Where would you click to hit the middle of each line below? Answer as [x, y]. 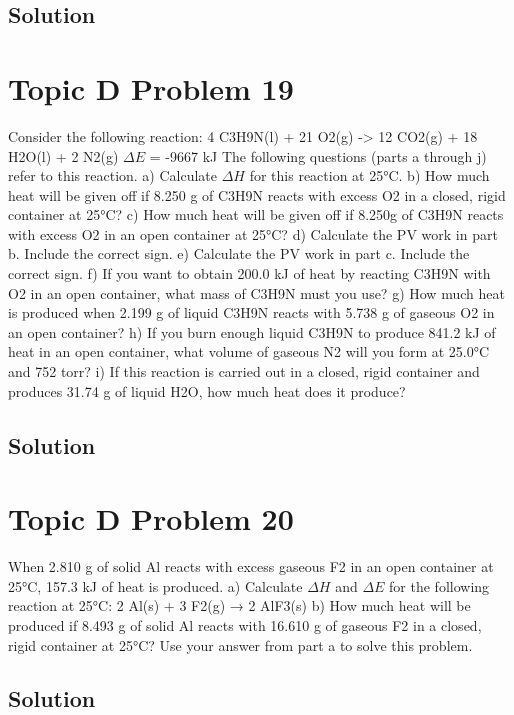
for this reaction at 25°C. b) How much [369, 175]
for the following [439, 585]
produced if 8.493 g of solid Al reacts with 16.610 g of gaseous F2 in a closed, [245, 624]
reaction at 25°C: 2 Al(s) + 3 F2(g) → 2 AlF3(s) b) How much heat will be [239, 605]
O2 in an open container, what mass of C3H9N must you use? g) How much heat [256, 292]
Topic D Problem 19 [151, 87]
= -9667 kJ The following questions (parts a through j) [318, 155]
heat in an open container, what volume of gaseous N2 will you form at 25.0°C [249, 351]
